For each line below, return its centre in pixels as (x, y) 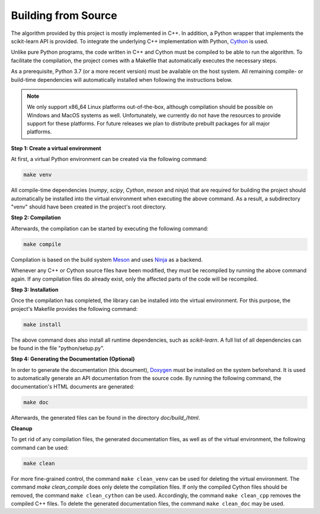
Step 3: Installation (35, 290)
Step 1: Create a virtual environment (56, 148)
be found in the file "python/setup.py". (58, 348)
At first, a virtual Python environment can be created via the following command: (109, 159)
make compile (42, 244)
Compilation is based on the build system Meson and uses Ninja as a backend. (107, 259)
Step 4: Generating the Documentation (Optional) (73, 359)
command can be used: (40, 448)
